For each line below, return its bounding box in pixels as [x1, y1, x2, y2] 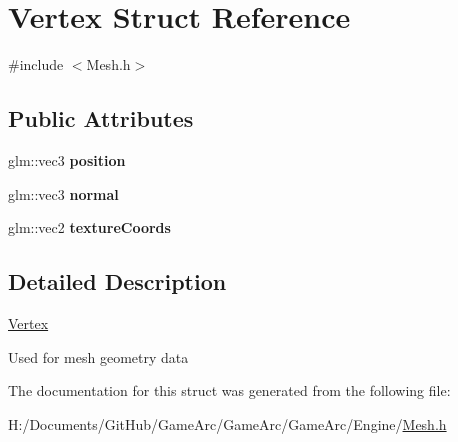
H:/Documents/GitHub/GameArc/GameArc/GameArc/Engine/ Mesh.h [8, 413, 447, 434]
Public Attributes [8, 103, 194, 134]
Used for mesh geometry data [8, 346, 189, 367]
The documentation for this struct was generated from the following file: [8, 380, 451, 401]
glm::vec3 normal [8, 183, 119, 204]
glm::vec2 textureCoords [8, 217, 171, 238]
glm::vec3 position [8, 149, 126, 170]
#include [8, 54, 64, 75]
